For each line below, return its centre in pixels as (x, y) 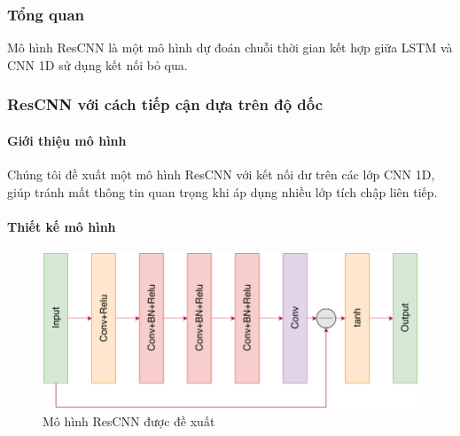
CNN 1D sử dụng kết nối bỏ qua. (97, 64)
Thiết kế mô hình (62, 226)
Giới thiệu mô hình (67, 140)
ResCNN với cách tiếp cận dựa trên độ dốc (165, 104)
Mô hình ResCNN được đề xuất (129, 420)
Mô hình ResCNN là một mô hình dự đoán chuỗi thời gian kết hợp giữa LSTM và (230, 48)
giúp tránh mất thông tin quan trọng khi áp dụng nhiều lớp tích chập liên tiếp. (222, 191)
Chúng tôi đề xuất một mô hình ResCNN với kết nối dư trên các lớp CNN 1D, (221, 174)
